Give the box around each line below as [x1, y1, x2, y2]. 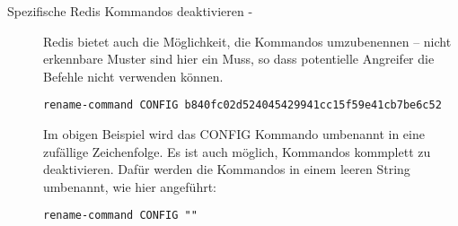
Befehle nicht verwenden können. [43, 66, 224, 85]
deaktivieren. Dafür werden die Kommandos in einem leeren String [43, 160, 410, 178]
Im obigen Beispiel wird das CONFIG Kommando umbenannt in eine [43, 125, 425, 143]
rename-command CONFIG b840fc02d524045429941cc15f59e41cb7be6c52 [43, 99, 442, 112]
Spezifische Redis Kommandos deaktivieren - [7, 2, 253, 20]
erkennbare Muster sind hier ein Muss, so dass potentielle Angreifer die [43, 49, 435, 68]
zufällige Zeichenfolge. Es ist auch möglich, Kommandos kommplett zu [43, 142, 431, 161]
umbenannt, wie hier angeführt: [43, 177, 217, 196]
